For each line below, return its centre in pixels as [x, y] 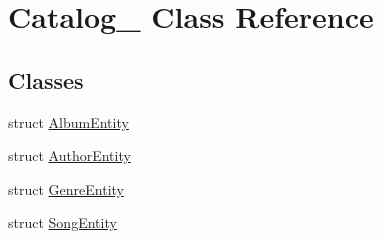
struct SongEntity [62, 222]
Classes [46, 79]
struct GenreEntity [66, 188]
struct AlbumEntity [68, 121]
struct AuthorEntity [69, 155]
